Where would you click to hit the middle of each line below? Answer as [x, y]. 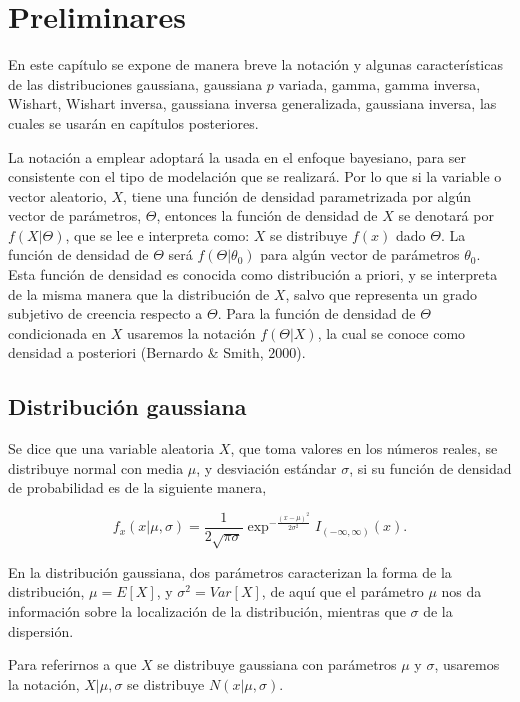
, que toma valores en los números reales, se [364, 448]
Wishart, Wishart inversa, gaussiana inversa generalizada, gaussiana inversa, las [252, 103]
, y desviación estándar [266, 467]
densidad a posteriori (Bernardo [105, 352]
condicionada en [57, 332]
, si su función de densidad [430, 467]
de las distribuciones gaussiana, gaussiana [135, 83]
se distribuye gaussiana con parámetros [277, 664]
